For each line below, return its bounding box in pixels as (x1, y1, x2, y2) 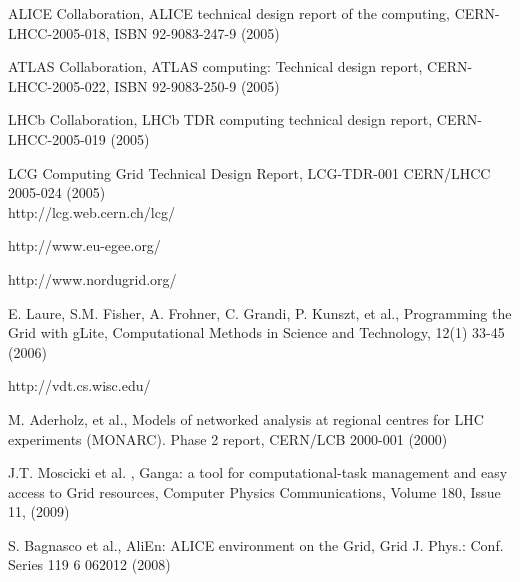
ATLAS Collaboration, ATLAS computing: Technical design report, (8, 56, 423, 77)
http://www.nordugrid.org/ (8, 268, 177, 289)
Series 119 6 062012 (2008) (8, 554, 171, 575)
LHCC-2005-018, (8, 22, 110, 43)
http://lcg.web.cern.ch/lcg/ (8, 201, 175, 222)
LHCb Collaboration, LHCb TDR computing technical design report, (8, 109, 433, 130)
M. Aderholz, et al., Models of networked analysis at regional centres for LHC (8, 408, 484, 429)
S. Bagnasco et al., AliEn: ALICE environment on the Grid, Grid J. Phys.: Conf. (8, 534, 504, 555)
